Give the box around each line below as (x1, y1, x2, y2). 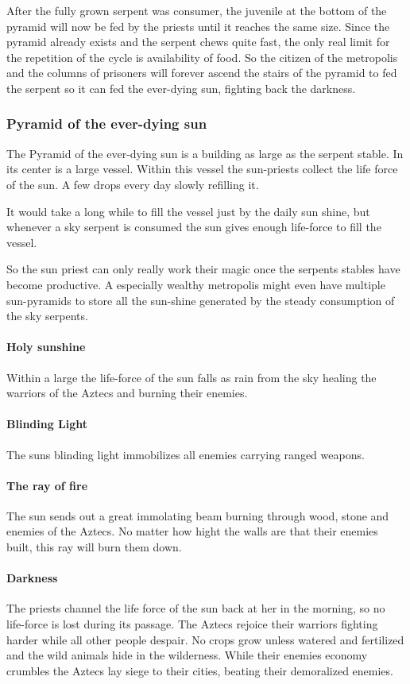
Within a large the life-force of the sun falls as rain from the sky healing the (6, 369, 377, 385)
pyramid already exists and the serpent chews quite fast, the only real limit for (6, 33, 390, 50)
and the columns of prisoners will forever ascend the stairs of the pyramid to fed (6, 64, 397, 81)
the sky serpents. (6, 307, 88, 324)
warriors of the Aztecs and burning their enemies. (6, 385, 248, 401)
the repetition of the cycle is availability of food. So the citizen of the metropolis (6, 48, 398, 65)
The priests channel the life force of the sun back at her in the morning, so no (6, 600, 385, 616)
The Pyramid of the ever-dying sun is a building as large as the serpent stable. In (6, 145, 404, 161)
